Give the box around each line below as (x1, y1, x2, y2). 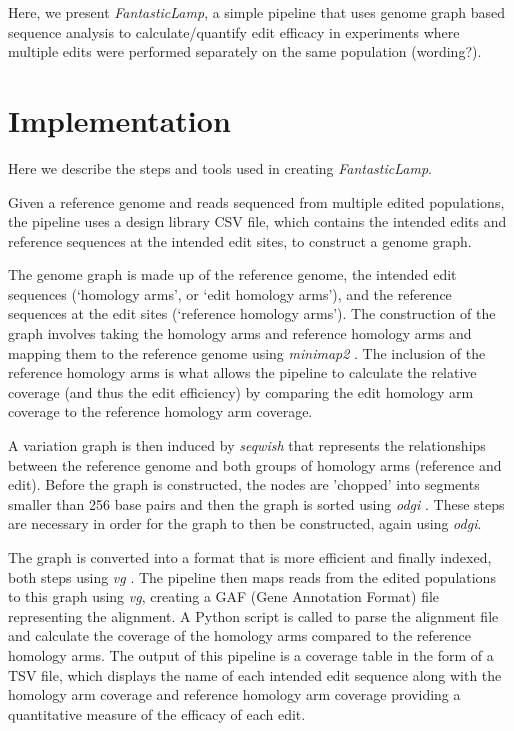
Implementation (8, 99, 231, 140)
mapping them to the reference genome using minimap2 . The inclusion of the (8, 342, 486, 363)
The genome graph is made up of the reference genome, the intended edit (8, 264, 457, 285)
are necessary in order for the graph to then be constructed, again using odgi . (8, 513, 482, 534)
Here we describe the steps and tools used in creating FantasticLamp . (8, 157, 432, 178)
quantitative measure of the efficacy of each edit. (8, 703, 306, 724)
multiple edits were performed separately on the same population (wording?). (8, 41, 482, 62)
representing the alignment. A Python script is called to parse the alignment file (8, 605, 499, 626)
